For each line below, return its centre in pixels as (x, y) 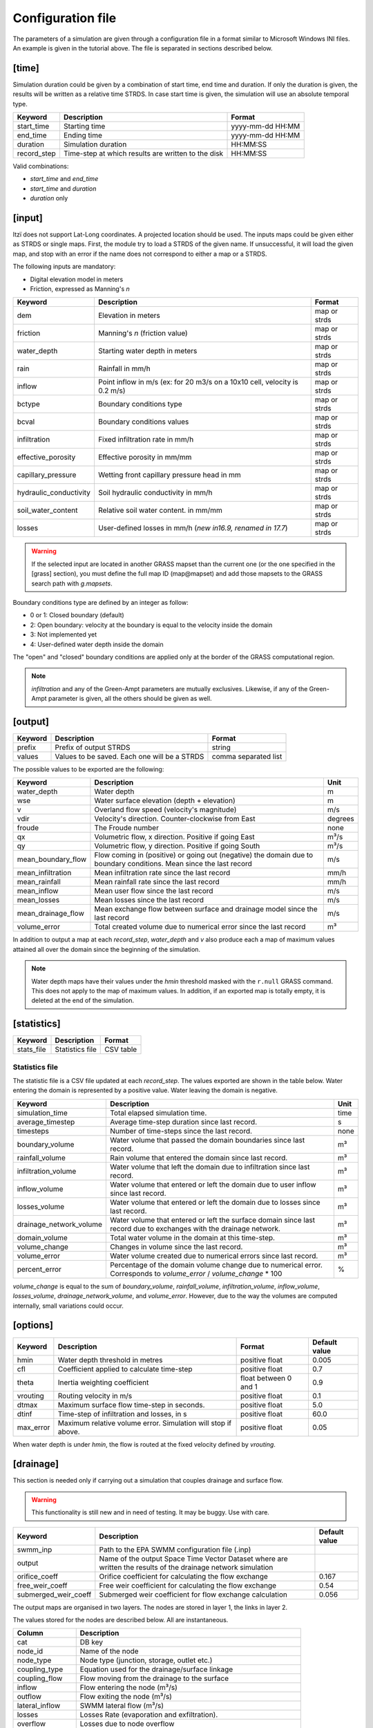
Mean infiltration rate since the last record (162, 873)
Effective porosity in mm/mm (145, 458)
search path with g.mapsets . (72, 583)
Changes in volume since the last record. (176, 1246)
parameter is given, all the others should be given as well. (130, 699)
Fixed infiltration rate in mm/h (146, 440)
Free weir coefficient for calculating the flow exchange (188, 1585)
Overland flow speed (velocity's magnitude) (165, 810)
